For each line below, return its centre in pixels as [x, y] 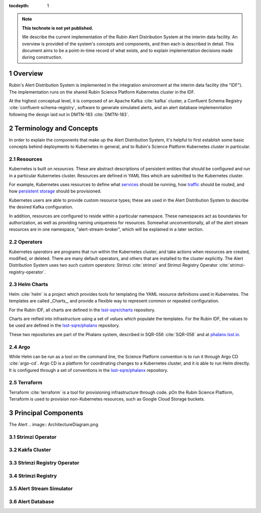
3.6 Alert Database [31, 501]
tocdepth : [19, 6]
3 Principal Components [46, 413]
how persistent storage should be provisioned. [55, 191]
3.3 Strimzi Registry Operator [44, 463]
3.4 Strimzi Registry [33, 476]
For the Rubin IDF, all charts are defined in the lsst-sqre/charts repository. [82, 310]
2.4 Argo [20, 347]
